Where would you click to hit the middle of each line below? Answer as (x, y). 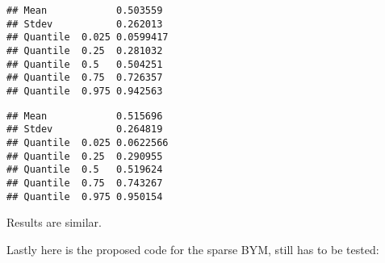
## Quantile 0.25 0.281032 (85, 50)
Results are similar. (54, 222)
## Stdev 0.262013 (85, 24)
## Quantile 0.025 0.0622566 (88, 142)
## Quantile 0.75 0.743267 (85, 183)
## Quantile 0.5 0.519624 (85, 170)
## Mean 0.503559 (85, 10)
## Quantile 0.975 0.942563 (85, 91)
